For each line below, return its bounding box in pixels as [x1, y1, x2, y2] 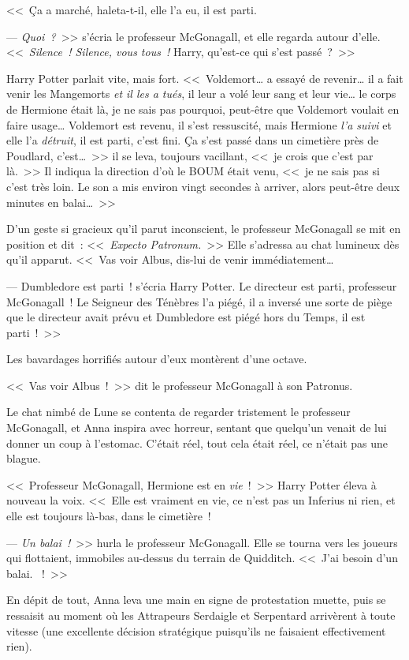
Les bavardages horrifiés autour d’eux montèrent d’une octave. [6, 351, 307, 367]
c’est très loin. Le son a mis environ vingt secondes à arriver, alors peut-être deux [6, 178, 400, 194]
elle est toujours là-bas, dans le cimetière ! [6, 508, 211, 524]
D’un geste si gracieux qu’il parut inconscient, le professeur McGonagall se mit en [6, 220, 401, 237]
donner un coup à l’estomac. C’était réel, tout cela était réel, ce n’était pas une [6, 434, 389, 451]
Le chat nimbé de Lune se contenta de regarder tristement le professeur [6, 403, 351, 420]
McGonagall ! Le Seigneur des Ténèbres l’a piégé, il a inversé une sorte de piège [6, 293, 392, 309]
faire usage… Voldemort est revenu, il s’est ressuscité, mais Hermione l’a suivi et [6, 116, 392, 133]
